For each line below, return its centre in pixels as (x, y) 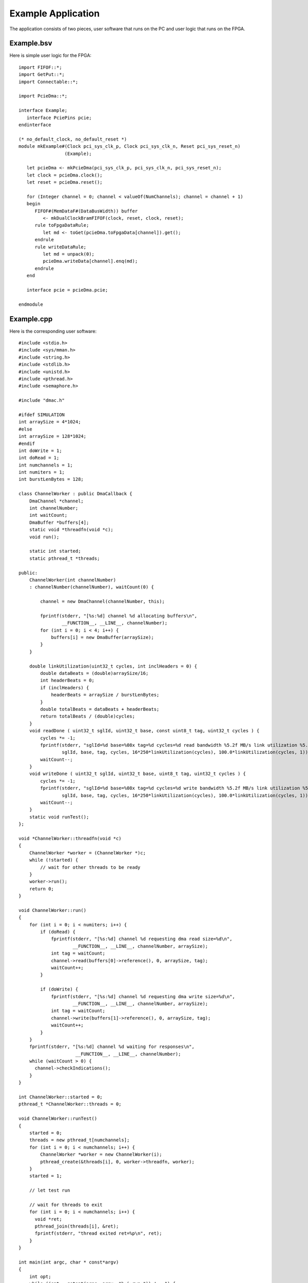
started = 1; (45, 1176)
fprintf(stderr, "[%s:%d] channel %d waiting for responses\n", (112, 1047)
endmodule (31, 304)
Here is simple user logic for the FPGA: (51, 55)
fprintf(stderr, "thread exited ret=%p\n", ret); (98, 1233)
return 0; (41, 889)
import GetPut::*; (42, 75)
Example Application (55, 13)
